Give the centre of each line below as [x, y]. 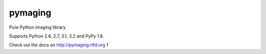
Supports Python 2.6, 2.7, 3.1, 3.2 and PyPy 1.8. [57, 36]
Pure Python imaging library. [38, 27]
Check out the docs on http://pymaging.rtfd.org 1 [59, 45]
